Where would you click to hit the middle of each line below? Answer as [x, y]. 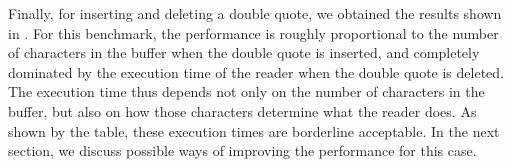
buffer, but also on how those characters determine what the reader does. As [242, 110]
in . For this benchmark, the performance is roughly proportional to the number [253, 32]
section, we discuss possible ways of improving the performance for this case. [242, 150]
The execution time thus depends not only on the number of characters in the [246, 91]
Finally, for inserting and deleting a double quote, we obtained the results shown [255, 13]
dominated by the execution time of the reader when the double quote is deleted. [256, 71]
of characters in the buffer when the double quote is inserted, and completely [244, 52]
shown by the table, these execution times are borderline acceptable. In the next [254, 130]
